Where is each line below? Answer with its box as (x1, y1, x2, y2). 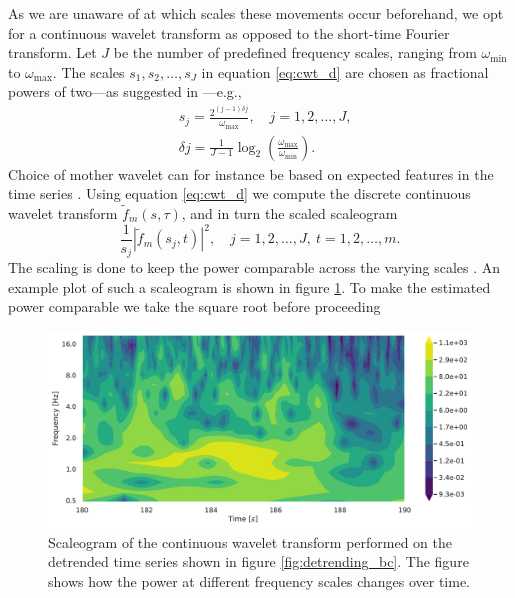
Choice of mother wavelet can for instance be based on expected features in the (8, 163, 494, 184)
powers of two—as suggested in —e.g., (8, 81, 242, 102)
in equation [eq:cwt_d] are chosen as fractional (201, 61, 489, 82)
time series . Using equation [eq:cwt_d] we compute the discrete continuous (8, 183, 471, 204)
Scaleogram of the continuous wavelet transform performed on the (48, 531, 453, 552)
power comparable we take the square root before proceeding (8, 296, 381, 317)
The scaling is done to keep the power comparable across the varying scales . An (8, 257, 501, 278)
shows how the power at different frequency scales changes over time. (48, 570, 471, 591)
